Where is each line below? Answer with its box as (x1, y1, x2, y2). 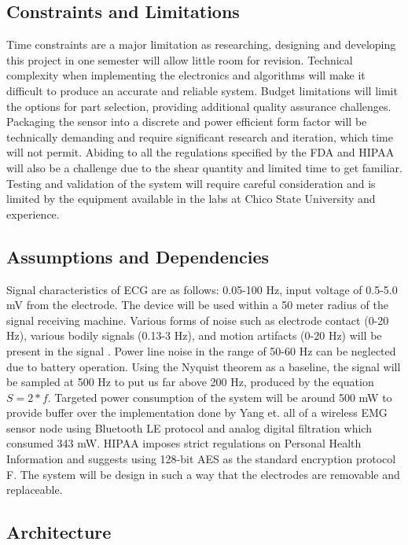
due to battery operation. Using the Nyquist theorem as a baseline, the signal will (6, 358, 401, 374)
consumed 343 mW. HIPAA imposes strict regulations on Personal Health (6, 435, 362, 451)
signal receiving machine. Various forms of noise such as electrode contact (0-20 (6, 311, 389, 328)
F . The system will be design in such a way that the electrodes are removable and (6, 466, 400, 482)
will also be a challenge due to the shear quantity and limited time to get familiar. (6, 159, 402, 175)
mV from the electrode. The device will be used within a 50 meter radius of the (6, 296, 389, 313)
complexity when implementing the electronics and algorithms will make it (6, 67, 366, 83)
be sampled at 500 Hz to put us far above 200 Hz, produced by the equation (6, 374, 374, 390)
